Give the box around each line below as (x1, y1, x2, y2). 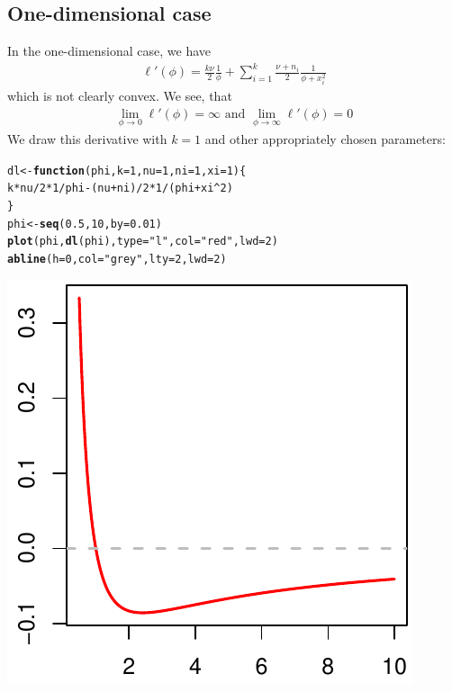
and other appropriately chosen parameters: (204, 130, 446, 148)
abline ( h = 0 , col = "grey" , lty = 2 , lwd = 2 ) (7, 252, 227, 265)
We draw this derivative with (7, 130, 167, 148)
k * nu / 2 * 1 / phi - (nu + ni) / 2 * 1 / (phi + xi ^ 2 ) (7, 182, 233, 195)
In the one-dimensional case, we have (7, 41, 212, 60)
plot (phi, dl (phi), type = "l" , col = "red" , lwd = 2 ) (7, 235, 278, 248)
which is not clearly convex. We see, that (7, 86, 232, 105)
